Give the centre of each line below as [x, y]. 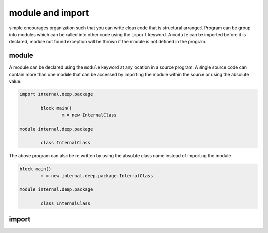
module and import [49, 13]
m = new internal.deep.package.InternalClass [97, 176]
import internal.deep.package [56, 94]
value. [15, 81]
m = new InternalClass [89, 115]
